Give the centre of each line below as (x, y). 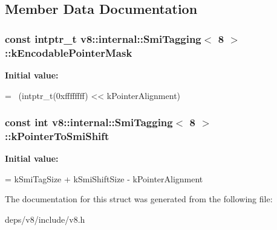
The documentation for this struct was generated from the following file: (139, 199)
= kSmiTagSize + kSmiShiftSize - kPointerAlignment (104, 178)
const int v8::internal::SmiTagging (89, 122)
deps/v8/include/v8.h (45, 219)
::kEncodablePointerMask (69, 52)
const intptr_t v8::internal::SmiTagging (103, 38)
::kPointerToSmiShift (57, 136)
